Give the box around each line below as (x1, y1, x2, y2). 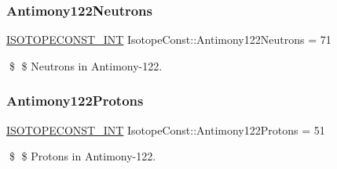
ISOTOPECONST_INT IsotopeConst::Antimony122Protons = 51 (6, 121, 325, 138)
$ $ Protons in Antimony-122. (9, 148, 156, 164)
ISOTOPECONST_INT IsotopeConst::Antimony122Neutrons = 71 (6, 31, 332, 48)
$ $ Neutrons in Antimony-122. (9, 57, 163, 74)
